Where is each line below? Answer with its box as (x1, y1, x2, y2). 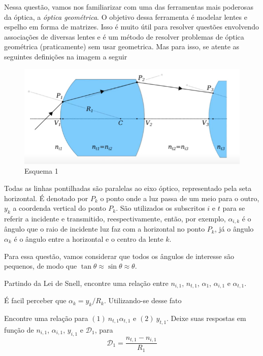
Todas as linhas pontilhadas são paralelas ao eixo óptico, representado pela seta (4, 182, 252, 193)
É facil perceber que (4, 295, 67, 306)
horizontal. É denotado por (4, 192, 88, 203)
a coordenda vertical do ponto (13, 203, 106, 213)
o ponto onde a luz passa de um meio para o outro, (100, 192, 259, 203)
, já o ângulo (214, 223, 254, 234)
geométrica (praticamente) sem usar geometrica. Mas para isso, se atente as (4, 41, 240, 52)
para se (222, 203, 245, 213)
